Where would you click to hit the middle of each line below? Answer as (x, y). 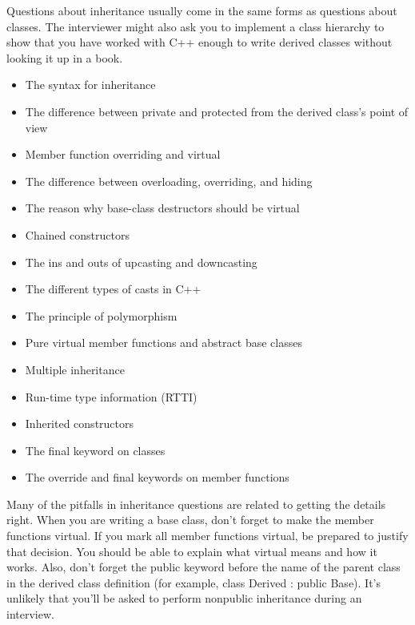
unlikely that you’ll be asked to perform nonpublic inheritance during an (184, 598)
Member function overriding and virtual (123, 154)
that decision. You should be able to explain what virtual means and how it (192, 551)
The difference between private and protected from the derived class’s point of (217, 111)
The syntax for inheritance (90, 85)
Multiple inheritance (75, 369)
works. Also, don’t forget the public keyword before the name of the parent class (204, 567)
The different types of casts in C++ (113, 289)
